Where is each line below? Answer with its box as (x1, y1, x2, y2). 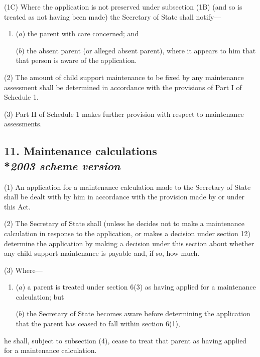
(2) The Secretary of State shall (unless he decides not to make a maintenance (4, 218, 245, 229)
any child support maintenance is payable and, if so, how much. (4, 248, 200, 258)
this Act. (4, 201, 31, 211)
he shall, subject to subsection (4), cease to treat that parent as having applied (4, 335, 247, 345)
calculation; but (16, 291, 64, 302)
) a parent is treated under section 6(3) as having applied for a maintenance (22, 281, 256, 292)
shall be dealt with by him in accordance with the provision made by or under (4, 191, 245, 202)
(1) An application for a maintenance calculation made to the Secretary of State (4, 181, 251, 192)
